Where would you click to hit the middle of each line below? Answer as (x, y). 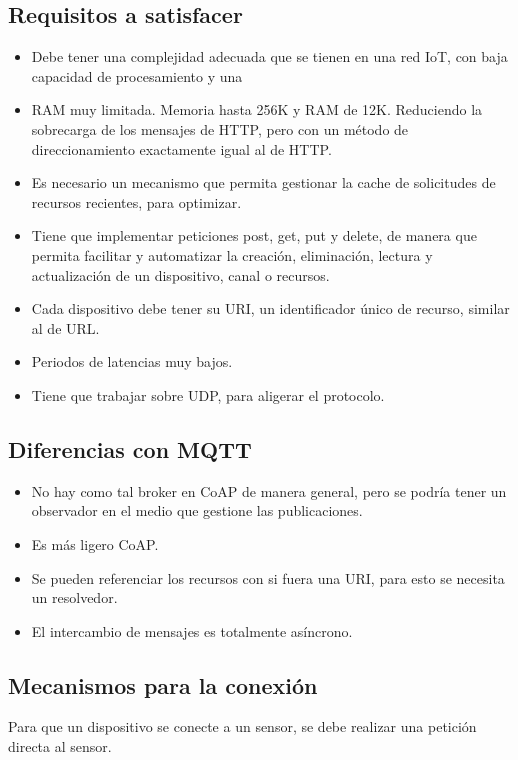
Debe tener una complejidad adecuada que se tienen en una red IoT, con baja (269, 56)
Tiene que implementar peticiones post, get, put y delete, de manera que (254, 235)
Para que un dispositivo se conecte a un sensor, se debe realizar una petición (242, 726)
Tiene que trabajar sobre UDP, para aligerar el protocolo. (208, 394)
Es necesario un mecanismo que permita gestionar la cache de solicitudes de (263, 182)
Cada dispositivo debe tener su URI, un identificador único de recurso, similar (270, 308)
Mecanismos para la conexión (163, 684)
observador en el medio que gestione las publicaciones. (197, 510)
